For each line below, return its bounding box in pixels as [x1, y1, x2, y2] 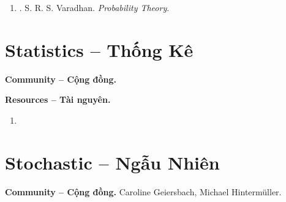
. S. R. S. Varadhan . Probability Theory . [19, 1, 170, 13]
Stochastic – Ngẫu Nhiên [5, 149, 220, 174]
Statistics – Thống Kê [5, 37, 194, 62]
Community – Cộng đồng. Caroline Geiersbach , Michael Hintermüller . [5, 185, 282, 198]
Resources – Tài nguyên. [5, 93, 111, 106]
